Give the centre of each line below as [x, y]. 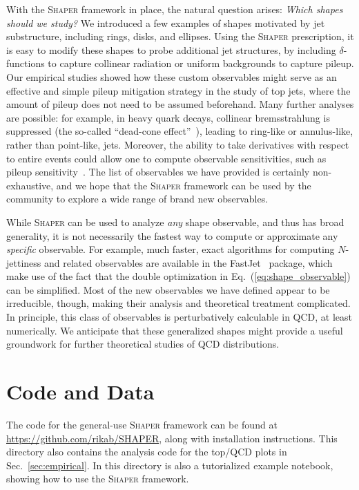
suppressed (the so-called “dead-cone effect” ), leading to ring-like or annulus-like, [180, 131]
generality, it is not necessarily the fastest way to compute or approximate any [172, 235]
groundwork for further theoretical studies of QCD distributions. [143, 344]
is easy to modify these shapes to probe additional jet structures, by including [171, 49]
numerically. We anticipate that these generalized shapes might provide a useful [175, 330]
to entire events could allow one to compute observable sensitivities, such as [166, 158]
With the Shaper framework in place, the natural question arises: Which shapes [175, 9]
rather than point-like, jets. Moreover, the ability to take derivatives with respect [178, 144]
